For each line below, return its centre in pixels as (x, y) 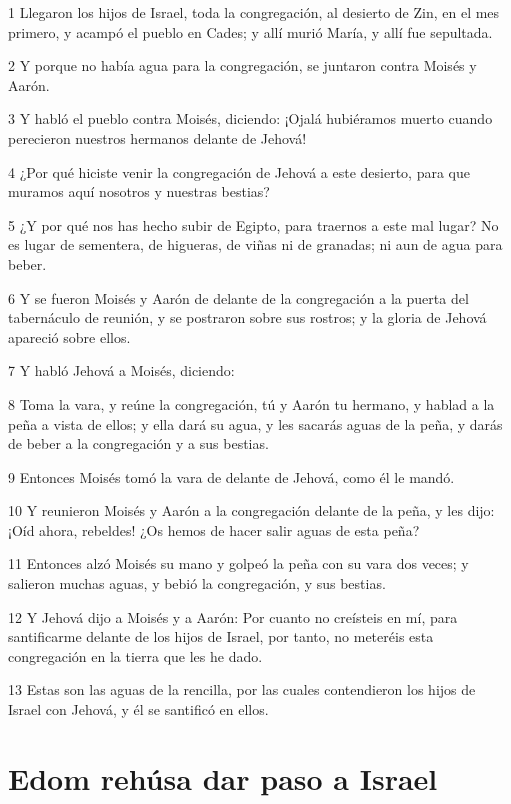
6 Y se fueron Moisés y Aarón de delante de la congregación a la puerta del (238, 297)
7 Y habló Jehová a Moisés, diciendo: (121, 370)
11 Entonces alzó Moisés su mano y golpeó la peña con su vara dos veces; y (238, 563)
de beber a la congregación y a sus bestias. (138, 443)
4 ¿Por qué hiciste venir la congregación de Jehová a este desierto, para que (239, 171)
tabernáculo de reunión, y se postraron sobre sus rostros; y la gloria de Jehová (247, 317)
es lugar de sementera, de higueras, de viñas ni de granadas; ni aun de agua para (255, 244)
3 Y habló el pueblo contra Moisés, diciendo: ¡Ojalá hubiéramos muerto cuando (250, 118)
